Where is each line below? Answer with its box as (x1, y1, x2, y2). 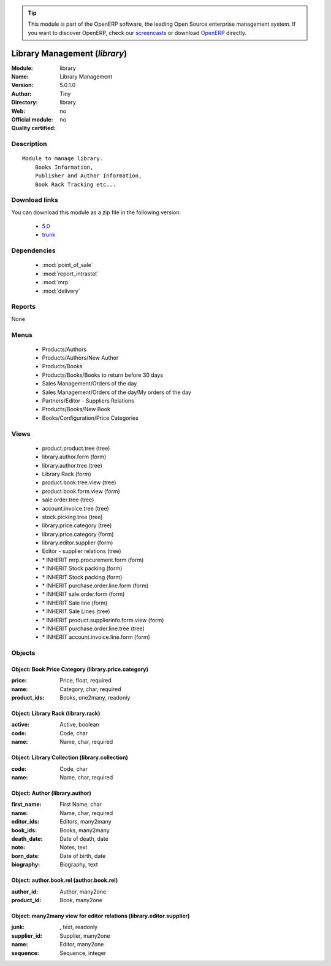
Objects (11, 649, 36, 657)
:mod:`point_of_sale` (42, 261, 93, 269)
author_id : (11, 887, 39, 895)
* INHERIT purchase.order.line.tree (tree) (42, 625, 145, 632)
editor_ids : (11, 818, 40, 825)
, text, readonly (59, 924, 98, 931)
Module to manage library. (22, 155, 104, 162)
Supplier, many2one (59, 932, 110, 939)
